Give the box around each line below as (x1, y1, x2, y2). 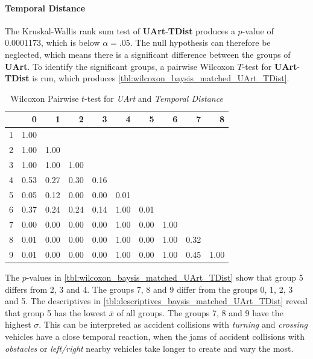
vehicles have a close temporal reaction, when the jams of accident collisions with (5, 330, 305, 343)
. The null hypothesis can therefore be (130, 36, 271, 49)
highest (5, 318, 31, 331)
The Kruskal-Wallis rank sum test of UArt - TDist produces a (5, 24, 235, 37)
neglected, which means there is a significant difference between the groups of (5, 48, 291, 60)
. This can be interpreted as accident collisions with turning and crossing (39, 318, 308, 331)
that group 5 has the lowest (5, 306, 107, 319)
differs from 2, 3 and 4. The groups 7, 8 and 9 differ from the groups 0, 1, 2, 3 (5, 283, 293, 295)
